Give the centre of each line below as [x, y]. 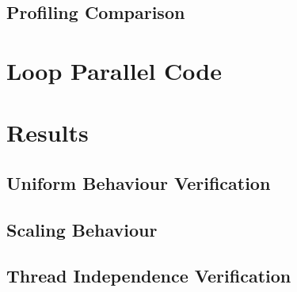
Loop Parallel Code [114, 70]
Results [48, 133]
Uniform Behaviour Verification [139, 182]
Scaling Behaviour [82, 229]
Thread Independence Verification [149, 276]
